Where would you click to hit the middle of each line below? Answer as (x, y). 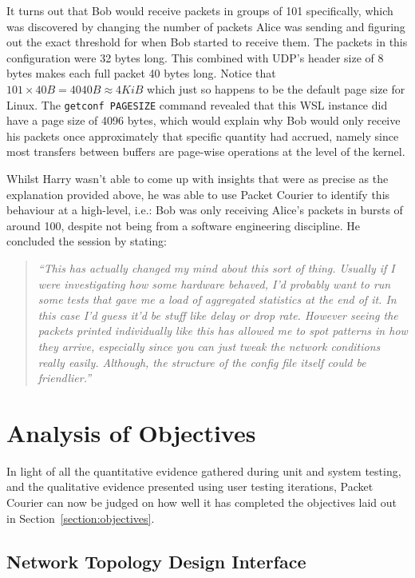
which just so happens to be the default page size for (276, 88)
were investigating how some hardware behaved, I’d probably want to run (214, 283)
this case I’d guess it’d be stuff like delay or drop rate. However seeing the (218, 315)
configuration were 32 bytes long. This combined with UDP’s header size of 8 (195, 57)
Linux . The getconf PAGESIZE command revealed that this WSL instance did (197, 104)
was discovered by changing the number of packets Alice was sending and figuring (206, 26)
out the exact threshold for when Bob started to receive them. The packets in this (207, 42)
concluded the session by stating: (87, 241)
